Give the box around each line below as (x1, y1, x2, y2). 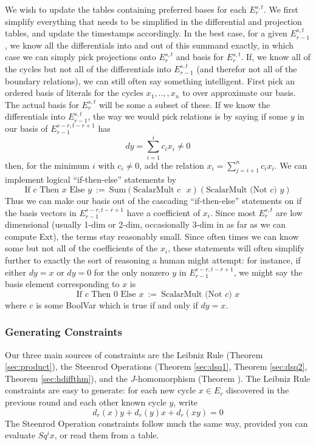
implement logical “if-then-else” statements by (5, 173, 177, 186)
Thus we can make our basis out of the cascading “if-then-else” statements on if (5, 194, 302, 207)
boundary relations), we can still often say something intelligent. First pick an (5, 74, 295, 87)
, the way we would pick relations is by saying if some (88, 110, 287, 123)
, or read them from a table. (54, 429, 159, 441)
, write (173, 395, 198, 408)
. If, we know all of (241, 50, 311, 63)
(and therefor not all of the (196, 62, 297, 75)
